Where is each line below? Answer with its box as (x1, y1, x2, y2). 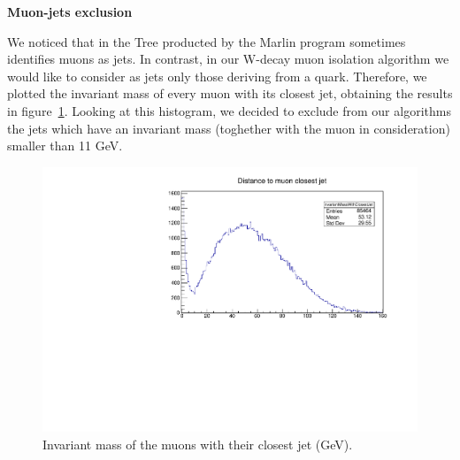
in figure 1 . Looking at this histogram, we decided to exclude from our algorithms (7, 101, 451, 119)
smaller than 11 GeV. (7, 136, 123, 155)
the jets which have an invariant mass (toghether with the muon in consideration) (7, 119, 450, 137)
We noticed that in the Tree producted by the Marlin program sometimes (7, 32, 406, 50)
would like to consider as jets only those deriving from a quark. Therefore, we (7, 66, 427, 85)
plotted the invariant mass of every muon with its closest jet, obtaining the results (7, 84, 453, 103)
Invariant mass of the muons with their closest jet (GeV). (42, 435, 353, 453)
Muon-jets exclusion (7, 3, 133, 20)
